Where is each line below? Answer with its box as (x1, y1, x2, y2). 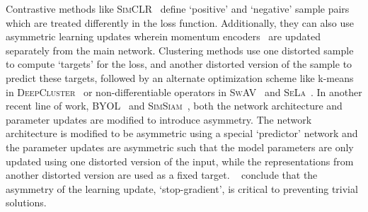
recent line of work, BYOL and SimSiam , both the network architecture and (6, 98, 343, 113)
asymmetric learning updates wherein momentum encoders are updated (6, 29, 321, 44)
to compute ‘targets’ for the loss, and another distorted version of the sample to (6, 57, 352, 71)
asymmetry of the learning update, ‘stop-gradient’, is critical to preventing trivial (6, 181, 358, 196)
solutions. (6, 195, 47, 210)
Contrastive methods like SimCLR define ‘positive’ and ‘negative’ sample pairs (6, 1, 350, 16)
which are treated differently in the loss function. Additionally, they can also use (6, 15, 354, 30)
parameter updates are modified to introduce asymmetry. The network (6, 112, 312, 126)
